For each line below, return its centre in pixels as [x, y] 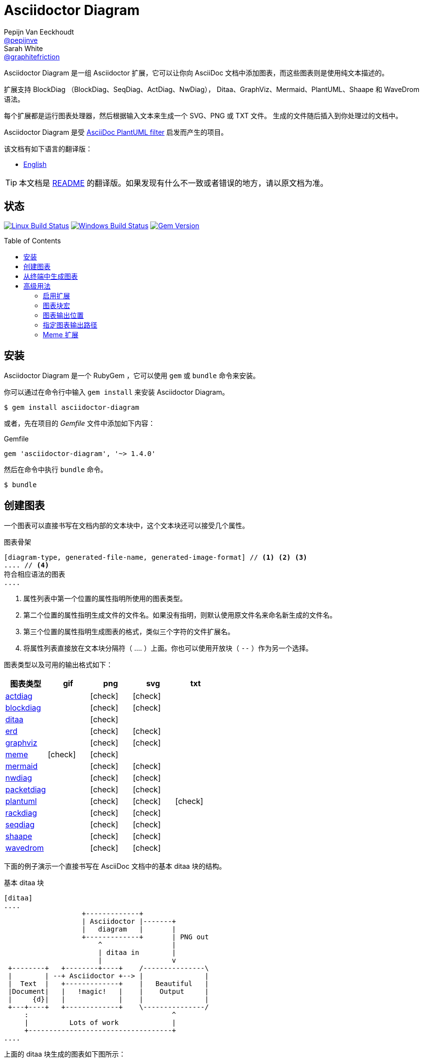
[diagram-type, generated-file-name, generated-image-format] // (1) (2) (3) [156, 558]
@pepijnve [21, 40]
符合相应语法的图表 [35, 575]
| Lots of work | [100, 1023]
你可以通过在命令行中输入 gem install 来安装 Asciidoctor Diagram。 [116, 392]
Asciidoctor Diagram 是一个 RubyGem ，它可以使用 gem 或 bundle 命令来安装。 [132, 376]
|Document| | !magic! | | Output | [108, 992]
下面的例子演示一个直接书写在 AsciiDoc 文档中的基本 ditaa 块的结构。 [115, 866]
